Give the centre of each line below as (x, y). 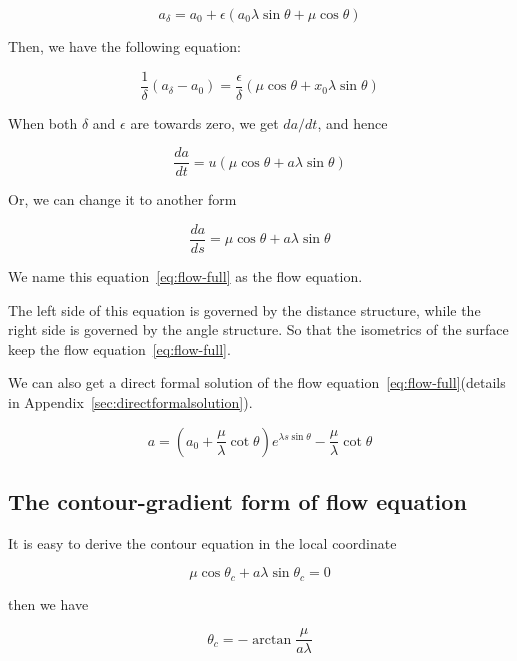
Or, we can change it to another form (122, 199)
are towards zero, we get (204, 122)
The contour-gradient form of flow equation (237, 500)
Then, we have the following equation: (124, 46)
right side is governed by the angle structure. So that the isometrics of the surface (258, 329)
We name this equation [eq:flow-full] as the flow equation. (185, 275)
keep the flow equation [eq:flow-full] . (119, 348)
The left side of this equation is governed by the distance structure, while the (244, 309)
